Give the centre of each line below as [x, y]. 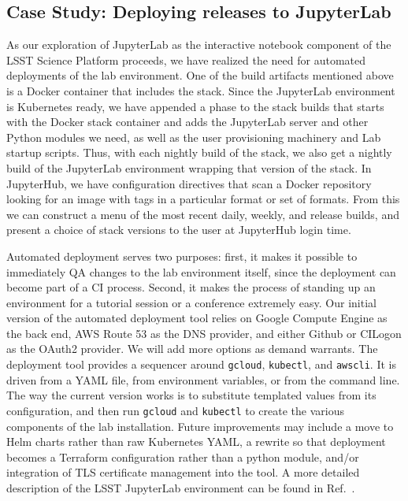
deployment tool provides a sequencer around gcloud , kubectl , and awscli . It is [201, 364]
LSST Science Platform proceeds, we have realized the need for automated [186, 59]
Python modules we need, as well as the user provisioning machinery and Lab [194, 137]
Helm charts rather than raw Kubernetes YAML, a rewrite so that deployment [196, 442]
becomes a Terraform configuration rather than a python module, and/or [183, 456]
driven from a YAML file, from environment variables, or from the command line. [203, 379]
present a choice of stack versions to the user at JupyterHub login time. [179, 230]
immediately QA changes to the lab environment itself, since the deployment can [201, 271]
